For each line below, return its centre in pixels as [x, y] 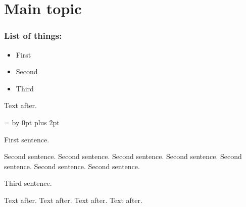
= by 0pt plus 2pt [32, 122]
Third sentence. [28, 183]
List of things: [33, 36]
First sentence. [27, 139]
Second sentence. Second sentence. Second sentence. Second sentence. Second [123, 156]
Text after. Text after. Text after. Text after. [73, 200]
